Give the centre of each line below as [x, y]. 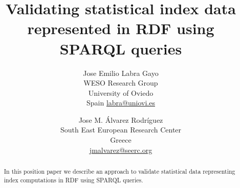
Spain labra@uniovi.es [121, 103]
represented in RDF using [121, 28]
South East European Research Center [121, 130]
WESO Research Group [121, 83]
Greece [121, 140]
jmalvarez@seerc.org [121, 150]
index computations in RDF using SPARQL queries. [73, 180]
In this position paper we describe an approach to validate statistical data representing [119, 171]
